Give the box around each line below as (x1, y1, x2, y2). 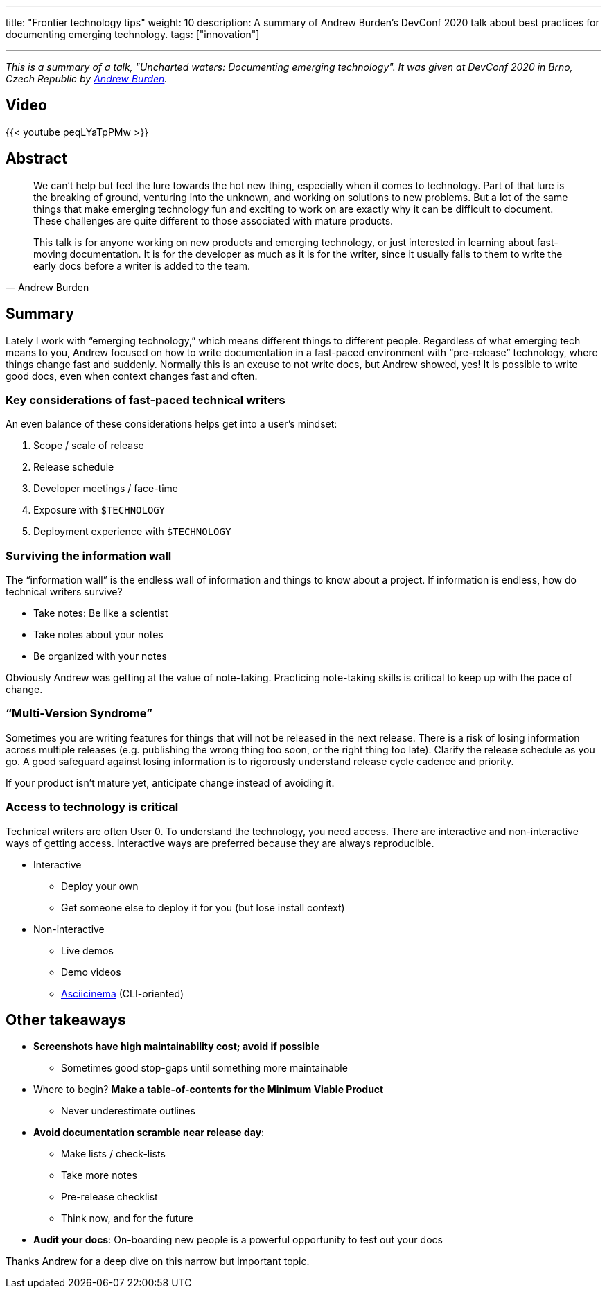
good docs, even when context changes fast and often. (6, 369, 258, 382)
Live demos (61, 944, 114, 956)
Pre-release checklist (61, 1191, 158, 1203)
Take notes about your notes (33, 629, 164, 641)
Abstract (6, 150, 67, 168)
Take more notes (61, 1169, 137, 1182)
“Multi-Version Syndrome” (6, 706, 152, 721)
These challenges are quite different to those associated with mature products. (33, 214, 394, 227)
